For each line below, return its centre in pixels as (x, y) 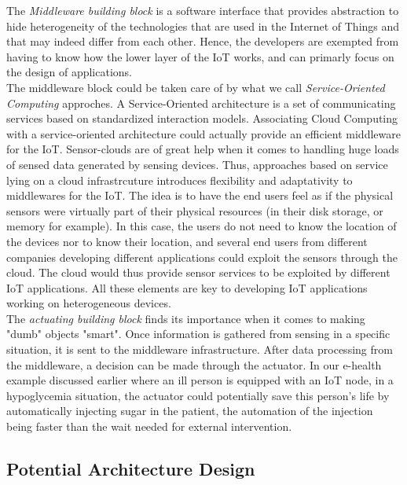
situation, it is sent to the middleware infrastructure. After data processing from (200, 349)
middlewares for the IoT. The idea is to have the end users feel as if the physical (200, 195)
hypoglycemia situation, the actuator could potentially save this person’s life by (198, 395)
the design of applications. (70, 72)
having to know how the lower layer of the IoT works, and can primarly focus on (200, 56)
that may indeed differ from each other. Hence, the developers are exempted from (203, 41)
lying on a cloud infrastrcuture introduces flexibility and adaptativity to (180, 180)
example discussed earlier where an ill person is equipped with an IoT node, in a (200, 380)
